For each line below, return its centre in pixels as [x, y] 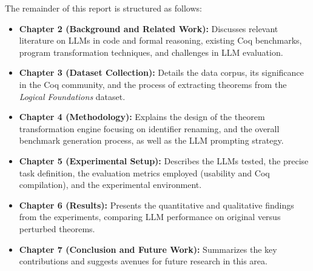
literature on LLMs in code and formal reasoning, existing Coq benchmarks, [160, 40]
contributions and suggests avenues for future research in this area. [143, 261]
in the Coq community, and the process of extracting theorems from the [153, 84]
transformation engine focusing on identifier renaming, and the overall [149, 128]
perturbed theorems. [57, 228]
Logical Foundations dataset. [72, 96]
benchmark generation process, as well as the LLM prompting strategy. [151, 140]
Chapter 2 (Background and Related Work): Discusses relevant [149, 28]
